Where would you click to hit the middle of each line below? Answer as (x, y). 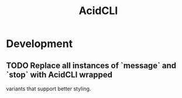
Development (40, 44)
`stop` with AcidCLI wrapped (59, 75)
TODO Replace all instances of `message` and (91, 65)
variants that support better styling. (49, 89)
